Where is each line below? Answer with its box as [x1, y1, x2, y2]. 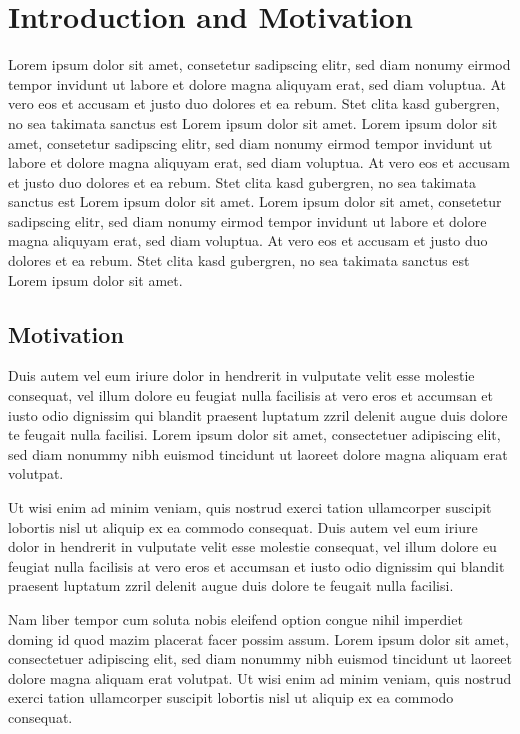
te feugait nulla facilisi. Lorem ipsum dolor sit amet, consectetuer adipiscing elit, [8, 424, 501, 445]
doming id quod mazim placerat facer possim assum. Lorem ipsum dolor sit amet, [8, 628, 509, 649]
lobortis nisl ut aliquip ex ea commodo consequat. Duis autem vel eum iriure [8, 516, 478, 537]
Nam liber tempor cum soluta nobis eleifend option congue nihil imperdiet [8, 608, 463, 629]
